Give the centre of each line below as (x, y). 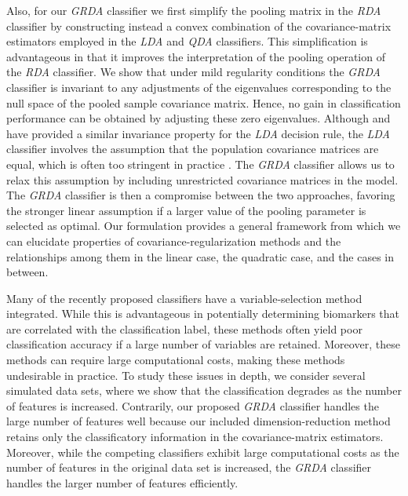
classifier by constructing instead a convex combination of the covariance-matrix (199, 26)
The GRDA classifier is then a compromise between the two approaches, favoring (201, 195)
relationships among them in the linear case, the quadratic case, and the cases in (200, 256)
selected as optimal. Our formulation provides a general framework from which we (204, 226)
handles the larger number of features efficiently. (122, 482)
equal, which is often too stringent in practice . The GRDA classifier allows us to (200, 164)
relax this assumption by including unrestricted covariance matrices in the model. (202, 179)
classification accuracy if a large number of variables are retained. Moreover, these (203, 344)
